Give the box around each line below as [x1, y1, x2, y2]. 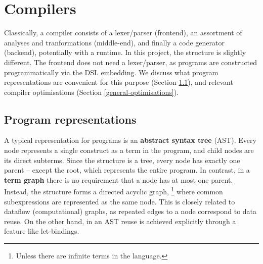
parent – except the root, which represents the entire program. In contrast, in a [4, 165, 250, 175]
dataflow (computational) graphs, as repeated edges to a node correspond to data [4, 206, 257, 217]
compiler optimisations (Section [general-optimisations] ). [4, 86, 179, 97]
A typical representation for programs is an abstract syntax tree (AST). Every [4, 135, 256, 145]
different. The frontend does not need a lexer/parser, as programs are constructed [4, 57, 257, 67]
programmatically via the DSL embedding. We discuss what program [4, 67, 218, 77]
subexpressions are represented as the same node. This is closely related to [4, 196, 235, 206]
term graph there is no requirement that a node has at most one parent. [4, 174, 233, 185]
